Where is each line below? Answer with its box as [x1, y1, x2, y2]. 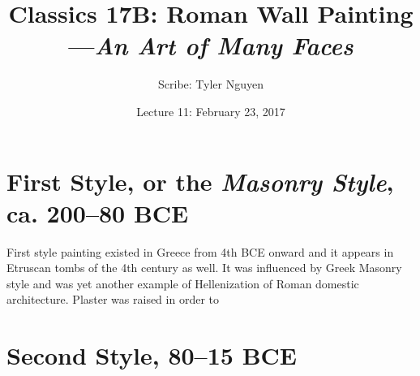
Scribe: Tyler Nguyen [158, 76, 264, 93]
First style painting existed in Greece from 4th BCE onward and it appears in [6, 243, 394, 260]
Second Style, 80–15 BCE [6, 339, 297, 372]
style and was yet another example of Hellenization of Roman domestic [6, 274, 359, 292]
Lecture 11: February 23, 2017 [136, 102, 285, 119]
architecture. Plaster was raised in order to [6, 291, 219, 308]
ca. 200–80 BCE [6, 196, 189, 229]
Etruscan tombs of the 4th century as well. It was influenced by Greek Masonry [6, 259, 402, 276]
